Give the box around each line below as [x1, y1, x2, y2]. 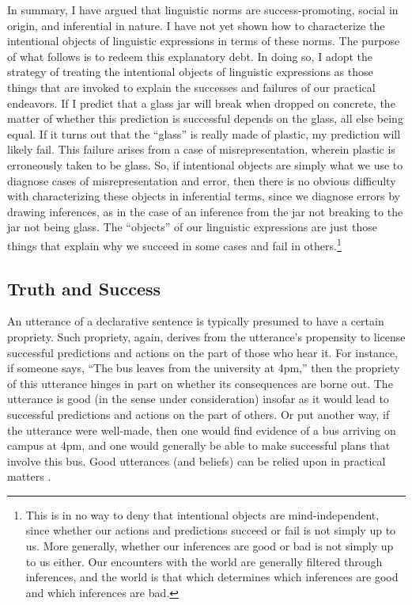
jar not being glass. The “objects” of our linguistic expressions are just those [7, 219, 377, 235]
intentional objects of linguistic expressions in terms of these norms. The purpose [7, 32, 400, 49]
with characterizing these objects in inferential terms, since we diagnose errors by [7, 188, 400, 204]
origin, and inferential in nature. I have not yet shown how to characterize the [7, 17, 385, 33]
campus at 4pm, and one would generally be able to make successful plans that [7, 437, 391, 454]
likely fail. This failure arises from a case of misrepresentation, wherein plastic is [7, 141, 395, 158]
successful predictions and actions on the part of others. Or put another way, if [7, 405, 390, 422]
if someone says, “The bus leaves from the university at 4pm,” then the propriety [7, 360, 400, 376]
